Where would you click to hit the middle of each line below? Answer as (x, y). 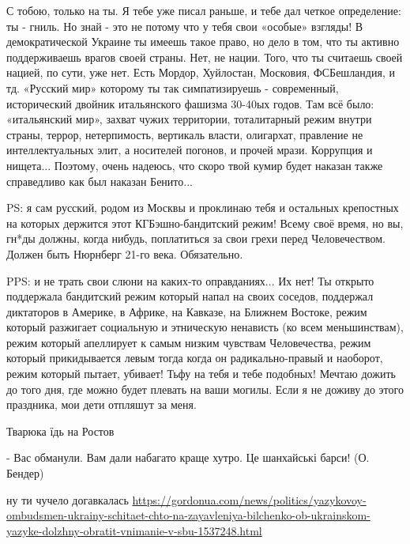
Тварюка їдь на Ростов (60, 431)
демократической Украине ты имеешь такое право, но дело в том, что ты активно (203, 42)
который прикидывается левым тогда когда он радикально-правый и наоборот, (195, 358)
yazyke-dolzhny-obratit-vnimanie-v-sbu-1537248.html (134, 530)
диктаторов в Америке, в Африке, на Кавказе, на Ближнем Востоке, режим (187, 311)
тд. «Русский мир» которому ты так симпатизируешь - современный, (173, 87)
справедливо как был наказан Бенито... (100, 181)
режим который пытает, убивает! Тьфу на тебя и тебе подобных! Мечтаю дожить (201, 374)
